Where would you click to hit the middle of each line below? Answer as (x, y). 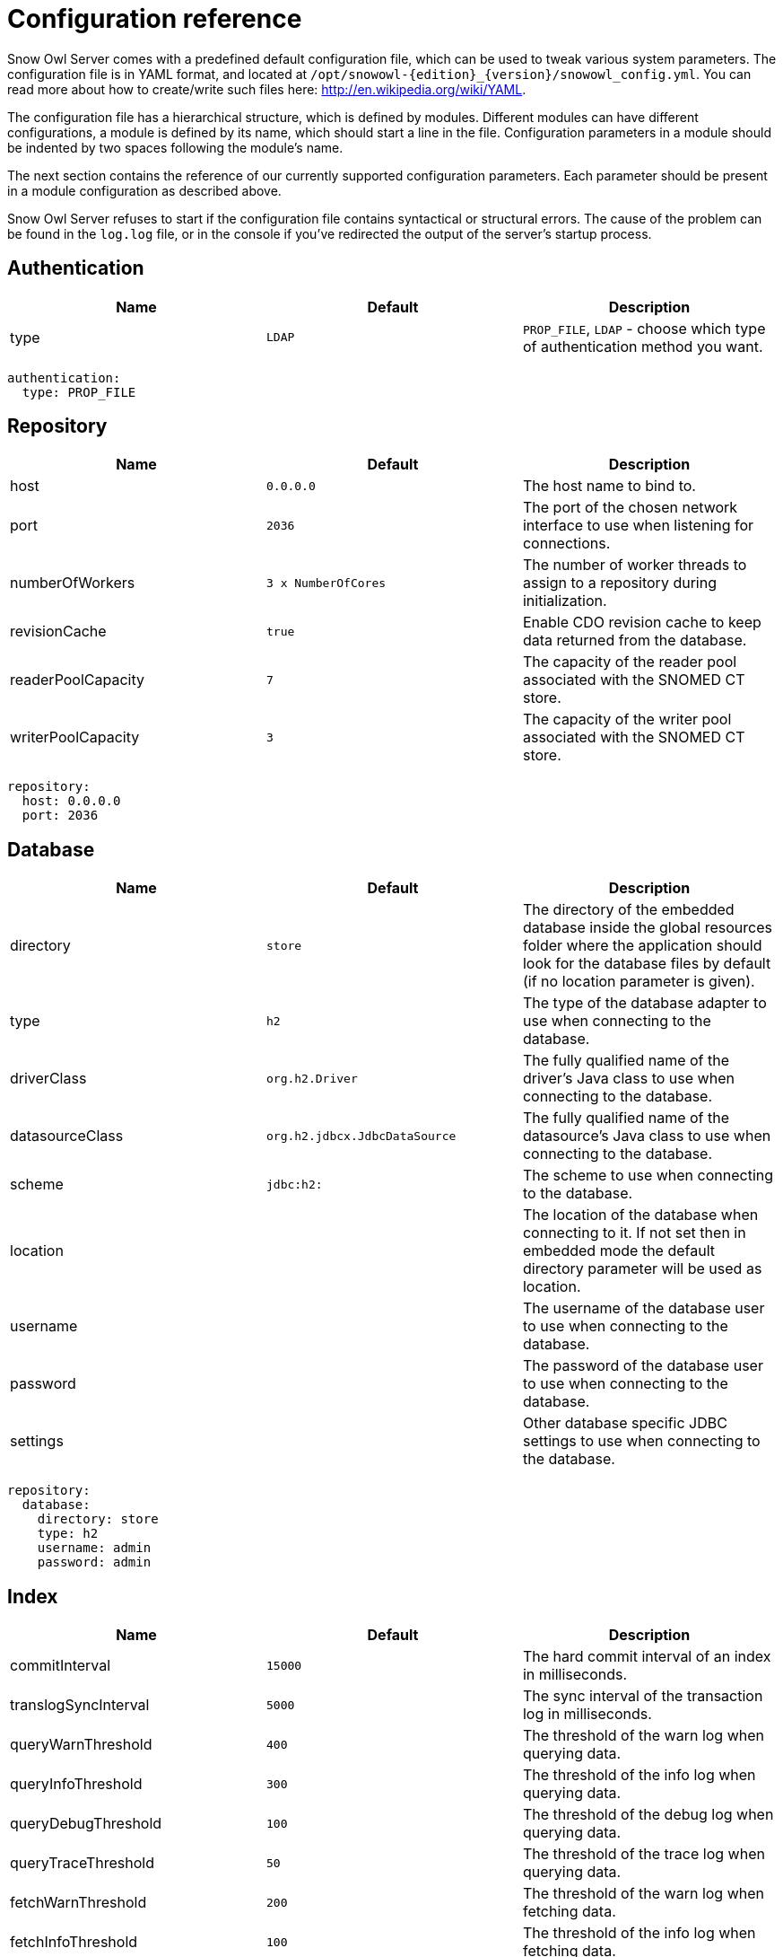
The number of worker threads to (635, 565)
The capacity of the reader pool (630, 662)
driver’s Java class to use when (628, 1079)
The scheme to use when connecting (648, 1176)
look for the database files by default (647, 964)
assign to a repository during (619, 583)
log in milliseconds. (587, 1714)
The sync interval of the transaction (643, 1696)
